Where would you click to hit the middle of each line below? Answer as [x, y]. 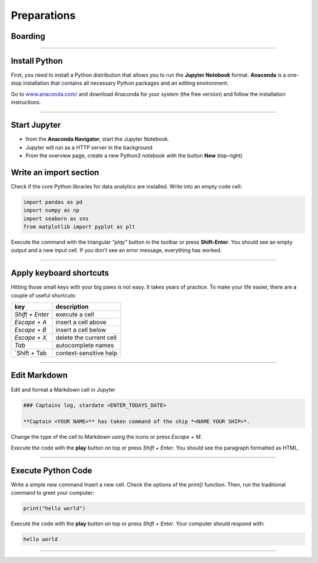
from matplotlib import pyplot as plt [79, 227]
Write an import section [55, 172]
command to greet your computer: [52, 493]
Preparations [43, 15]
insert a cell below [81, 330]
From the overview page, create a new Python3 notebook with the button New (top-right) [134, 155]
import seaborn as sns [56, 218]
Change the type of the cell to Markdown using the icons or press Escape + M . [107, 437]
